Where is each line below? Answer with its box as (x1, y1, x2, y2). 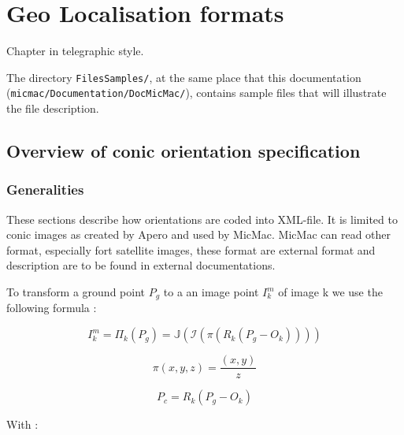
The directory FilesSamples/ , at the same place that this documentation (6, 69, 361, 85)
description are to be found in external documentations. (6, 257, 276, 273)
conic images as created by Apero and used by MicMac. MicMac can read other (6, 226, 391, 243)
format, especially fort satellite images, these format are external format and (6, 241, 376, 258)
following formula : (6, 299, 97, 316)
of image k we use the (278, 284, 383, 299)
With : (6, 416, 39, 433)
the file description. (6, 100, 99, 117)
